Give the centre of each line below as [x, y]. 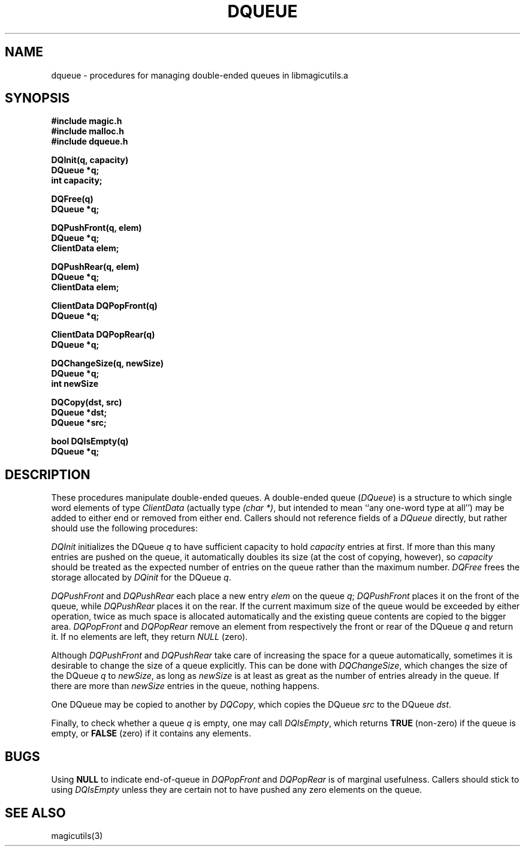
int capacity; [77, 181]
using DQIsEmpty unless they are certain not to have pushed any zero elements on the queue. [237, 790]
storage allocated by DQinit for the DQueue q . [141, 578]
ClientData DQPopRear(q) [103, 335]
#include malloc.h [87, 131]
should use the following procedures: [124, 528]
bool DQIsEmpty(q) [90, 441]
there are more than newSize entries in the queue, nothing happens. [185, 686]
